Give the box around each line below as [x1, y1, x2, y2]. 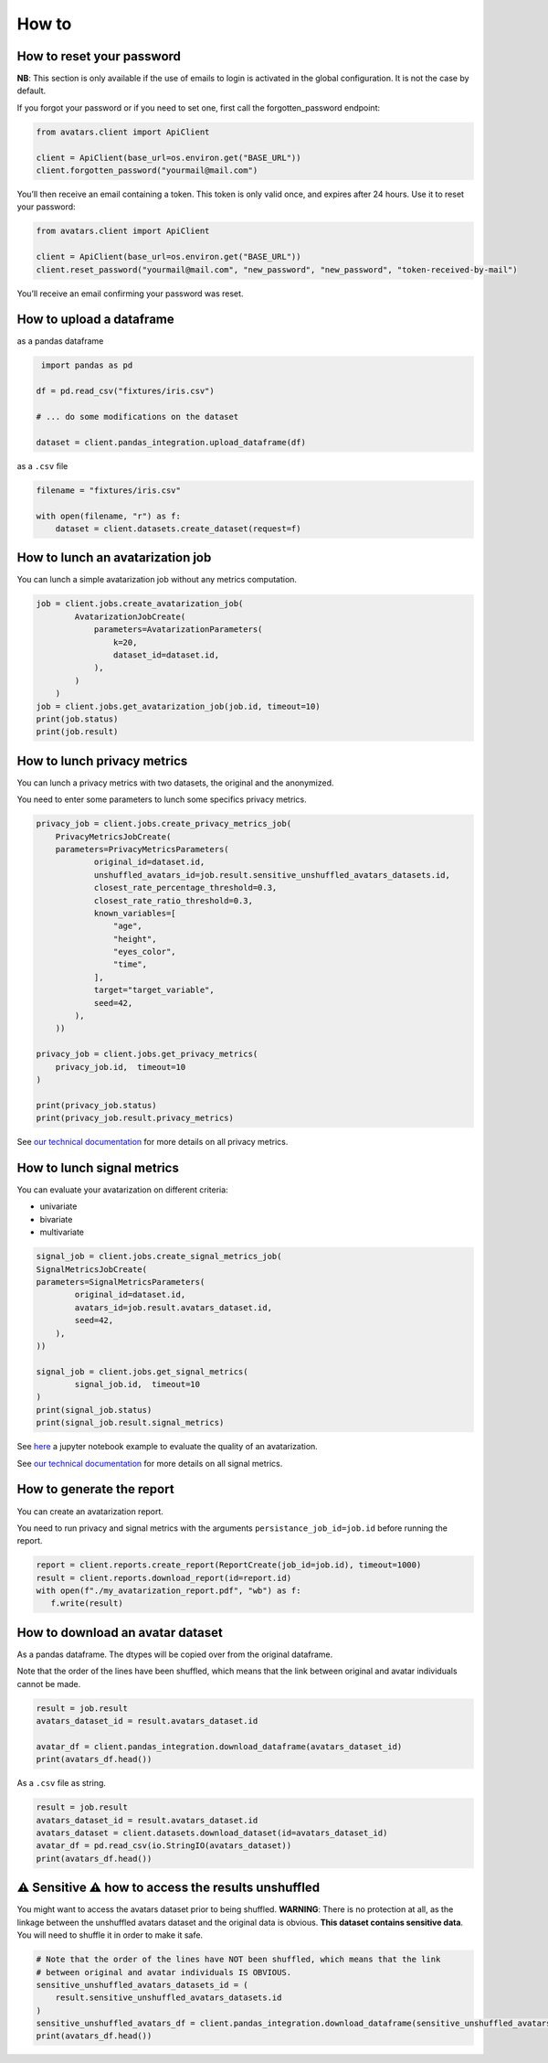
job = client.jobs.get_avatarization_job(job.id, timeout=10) [36, 700, 321, 711]
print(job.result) [36, 727, 119, 737]
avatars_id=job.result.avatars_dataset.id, [74, 1302, 273, 1312]
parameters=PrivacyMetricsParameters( [55, 844, 229, 854]
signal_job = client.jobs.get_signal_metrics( [36, 1366, 248, 1376]
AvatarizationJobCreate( [74, 611, 186, 622]
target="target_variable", [93, 985, 215, 996]
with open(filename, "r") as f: [36, 510, 182, 521]
